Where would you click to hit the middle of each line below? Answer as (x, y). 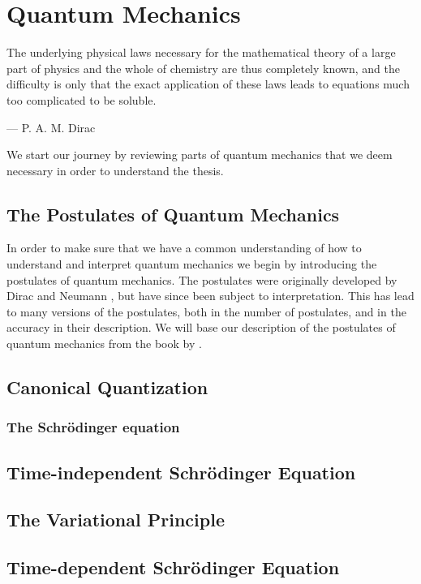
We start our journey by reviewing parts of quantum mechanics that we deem (200, 155)
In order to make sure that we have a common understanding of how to (184, 248)
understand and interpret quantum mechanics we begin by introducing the (192, 264)
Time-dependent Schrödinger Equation (173, 567)
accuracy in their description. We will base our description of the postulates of (201, 327)
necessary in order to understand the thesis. (115, 170)
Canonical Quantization (107, 387)
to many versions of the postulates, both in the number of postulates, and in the (206, 311)
